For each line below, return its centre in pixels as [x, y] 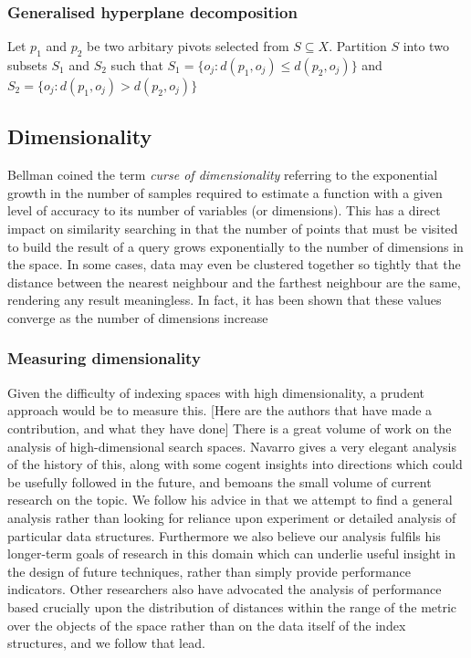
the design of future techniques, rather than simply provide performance [209, 571]
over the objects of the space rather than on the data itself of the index [207, 625]
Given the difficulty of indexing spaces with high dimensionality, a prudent [216, 392]
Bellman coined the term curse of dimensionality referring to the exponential [223, 175]
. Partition [358, 46]
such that [137, 65]
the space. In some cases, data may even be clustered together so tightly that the [234, 264]
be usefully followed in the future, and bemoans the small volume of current [220, 481]
